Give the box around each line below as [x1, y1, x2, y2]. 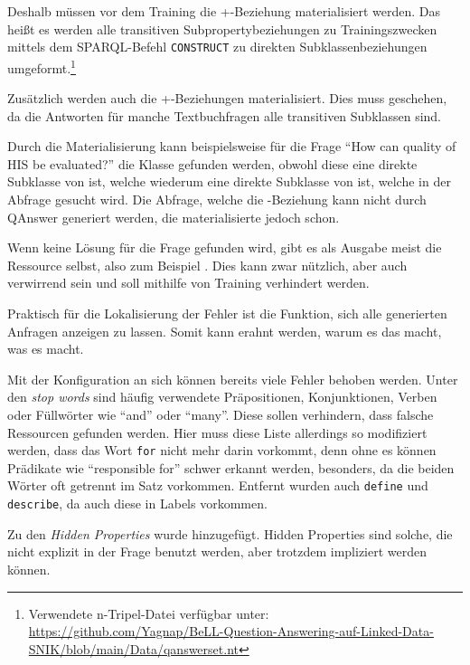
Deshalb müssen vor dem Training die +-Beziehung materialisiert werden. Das [7, 2, 441, 20]
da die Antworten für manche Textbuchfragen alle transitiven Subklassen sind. [7, 106, 442, 125]
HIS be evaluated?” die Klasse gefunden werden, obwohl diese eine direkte [7, 154, 418, 173]
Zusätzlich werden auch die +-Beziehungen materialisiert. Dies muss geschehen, [7, 89, 447, 108]
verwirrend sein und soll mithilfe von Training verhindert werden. [7, 273, 370, 292]
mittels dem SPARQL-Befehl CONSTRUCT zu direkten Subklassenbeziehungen [7, 37, 428, 56]
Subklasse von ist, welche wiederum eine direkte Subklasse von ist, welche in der [7, 172, 451, 191]
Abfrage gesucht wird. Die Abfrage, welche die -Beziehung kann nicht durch [7, 190, 427, 209]
